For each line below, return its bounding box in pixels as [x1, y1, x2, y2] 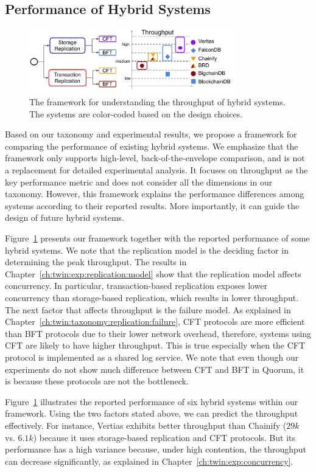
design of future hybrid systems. [5, 211, 125, 224]
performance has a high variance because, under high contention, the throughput [5, 443, 307, 456]
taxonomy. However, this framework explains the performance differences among [5, 187, 304, 200]
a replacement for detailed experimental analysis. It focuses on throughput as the [5, 164, 308, 176]
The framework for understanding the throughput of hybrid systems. [29, 95, 286, 108]
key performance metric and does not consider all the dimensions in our [5, 175, 273, 188]
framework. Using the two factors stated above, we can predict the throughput [5, 407, 298, 420]
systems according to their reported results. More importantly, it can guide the [5, 199, 300, 212]
